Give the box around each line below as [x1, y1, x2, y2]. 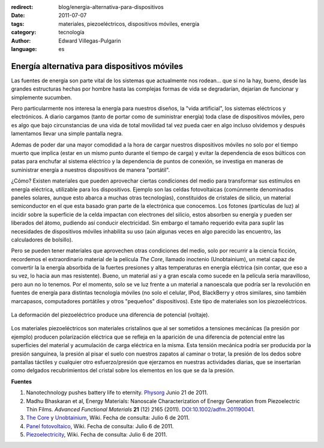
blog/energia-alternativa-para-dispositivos [58, 4, 164, 10]
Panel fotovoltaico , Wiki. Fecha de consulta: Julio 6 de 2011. [26, 422, 174, 429]
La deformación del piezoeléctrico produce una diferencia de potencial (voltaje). [11, 311, 210, 318]
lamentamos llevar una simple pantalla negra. [11, 130, 123, 138]
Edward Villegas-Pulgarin [58, 37, 121, 44]
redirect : [11, 4, 34, 10]
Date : [11, 12, 25, 19]
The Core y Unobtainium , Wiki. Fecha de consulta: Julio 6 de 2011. [26, 414, 190, 422]
